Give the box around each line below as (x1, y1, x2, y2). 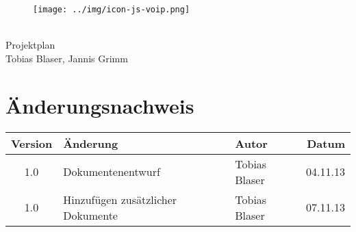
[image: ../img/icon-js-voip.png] (33, 5, 190, 14)
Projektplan (5, 38, 55, 52)
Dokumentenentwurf (63, 164, 160, 180)
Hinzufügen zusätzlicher (63, 191, 177, 207)
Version (11, 135, 53, 151)
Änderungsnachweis (5, 91, 194, 119)
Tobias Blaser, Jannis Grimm (5, 51, 128, 65)
